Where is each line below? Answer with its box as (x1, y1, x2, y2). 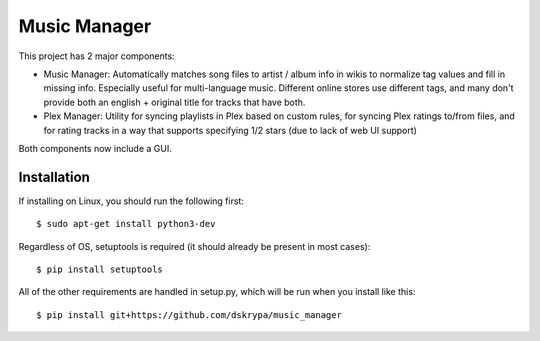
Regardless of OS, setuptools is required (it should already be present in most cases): (18, 240, 371, 252)
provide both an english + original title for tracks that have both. (43, 96, 306, 108)
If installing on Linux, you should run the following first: (18, 195, 245, 207)
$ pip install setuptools (36, 263, 164, 275)
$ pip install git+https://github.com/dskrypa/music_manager (36, 309, 342, 320)
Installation (18, 168, 90, 185)
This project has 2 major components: (18, 50, 175, 62)
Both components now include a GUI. (18, 142, 172, 154)
